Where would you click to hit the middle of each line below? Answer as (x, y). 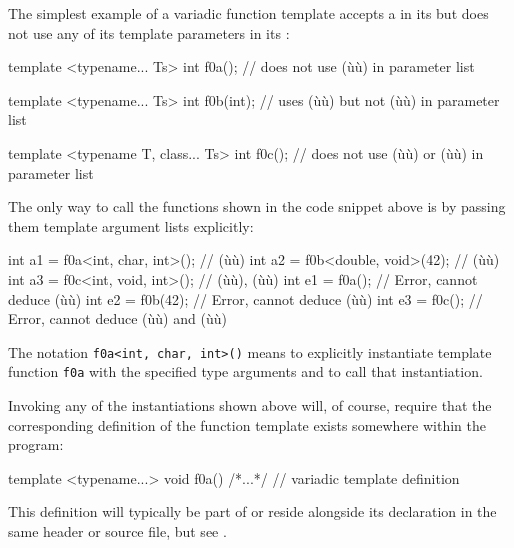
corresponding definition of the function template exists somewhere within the (247, 424)
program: (36, 444)
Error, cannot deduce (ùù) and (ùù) (117, 318)
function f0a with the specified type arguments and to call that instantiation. (245, 371)
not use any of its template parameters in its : (149, 32)
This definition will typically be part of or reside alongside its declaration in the (252, 511)
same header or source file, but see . (117, 531)
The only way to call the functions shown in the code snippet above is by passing (257, 206)
